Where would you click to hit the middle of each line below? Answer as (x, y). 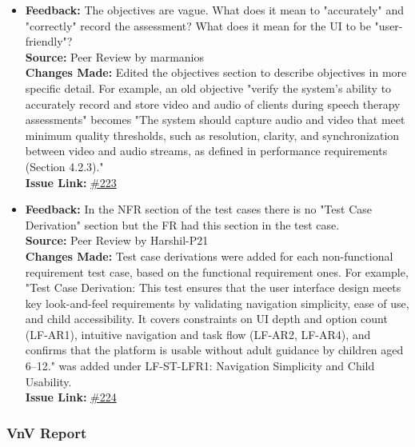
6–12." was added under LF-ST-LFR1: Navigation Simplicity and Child (200, 366)
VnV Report (47, 432)
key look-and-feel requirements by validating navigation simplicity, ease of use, (217, 303)
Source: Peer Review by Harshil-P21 (117, 240)
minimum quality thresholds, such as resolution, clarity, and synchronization (212, 135)
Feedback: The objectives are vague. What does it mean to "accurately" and (214, 10)
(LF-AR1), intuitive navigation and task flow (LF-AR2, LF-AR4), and (198, 334)
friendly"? (49, 41)
